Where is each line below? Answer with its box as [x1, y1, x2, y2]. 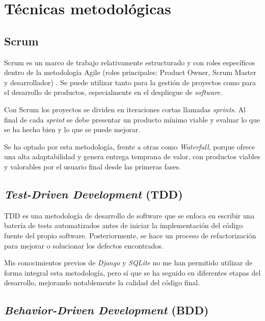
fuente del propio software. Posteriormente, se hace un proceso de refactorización [4, 230, 256, 240]
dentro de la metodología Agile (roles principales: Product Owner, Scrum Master [4, 67, 256, 78]
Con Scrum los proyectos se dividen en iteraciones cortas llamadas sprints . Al [4, 104, 246, 114]
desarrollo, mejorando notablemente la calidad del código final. [4, 277, 200, 288]
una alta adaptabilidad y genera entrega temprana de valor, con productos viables [4, 151, 260, 162]
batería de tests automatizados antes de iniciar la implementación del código [4, 220, 243, 231]
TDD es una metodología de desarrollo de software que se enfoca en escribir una [4, 210, 255, 220]
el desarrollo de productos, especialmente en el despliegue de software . [4, 87, 222, 97]
